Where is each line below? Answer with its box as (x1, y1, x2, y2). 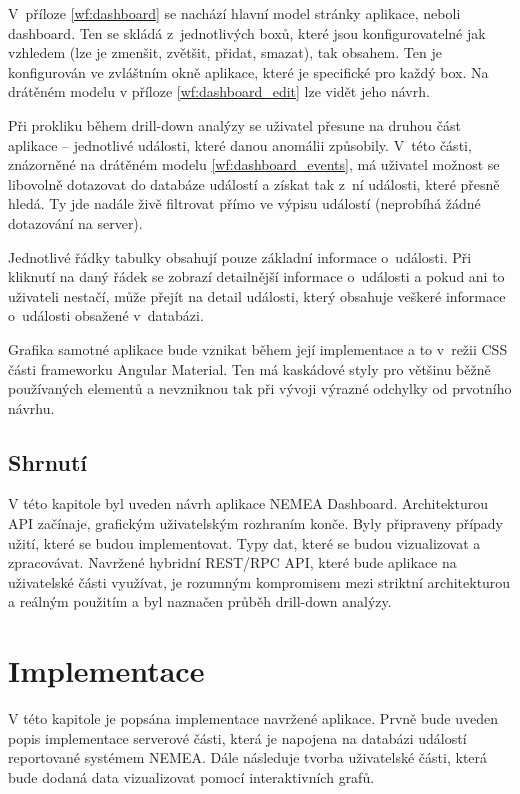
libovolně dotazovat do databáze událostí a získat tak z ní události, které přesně (8, 173, 500, 194)
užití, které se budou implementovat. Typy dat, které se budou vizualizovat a (8, 532, 481, 553)
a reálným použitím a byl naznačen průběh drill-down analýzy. (8, 591, 392, 612)
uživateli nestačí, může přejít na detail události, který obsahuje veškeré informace (8, 285, 506, 306)
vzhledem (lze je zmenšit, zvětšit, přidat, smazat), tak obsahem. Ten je (8, 42, 442, 63)
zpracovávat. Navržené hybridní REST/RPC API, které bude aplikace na (8, 552, 457, 573)
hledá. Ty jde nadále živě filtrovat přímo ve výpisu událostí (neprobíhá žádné (8, 193, 481, 214)
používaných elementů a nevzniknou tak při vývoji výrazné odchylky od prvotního (8, 378, 512, 399)
